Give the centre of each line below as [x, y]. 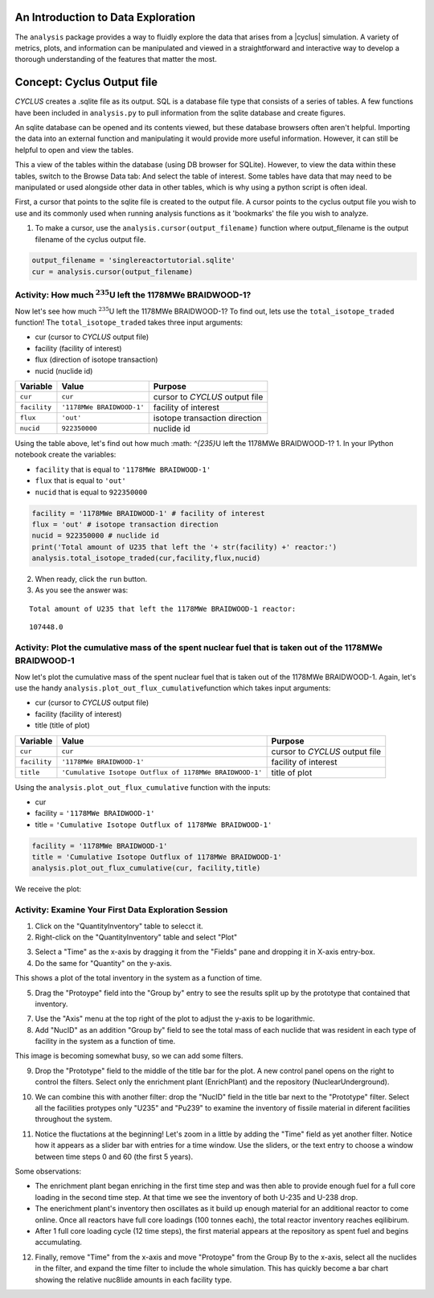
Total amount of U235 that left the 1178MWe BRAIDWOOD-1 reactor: [163, 608]
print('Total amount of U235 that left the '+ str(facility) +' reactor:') [184, 547]
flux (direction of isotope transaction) [96, 360]
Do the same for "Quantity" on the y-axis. [103, 963]
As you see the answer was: [82, 590]
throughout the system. [74, 1119]
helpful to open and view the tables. [74, 149]
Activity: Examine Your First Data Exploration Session [121, 910]
